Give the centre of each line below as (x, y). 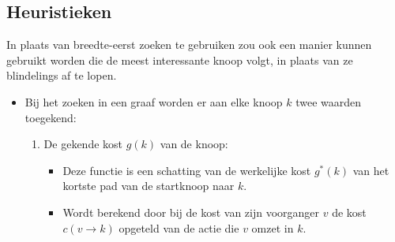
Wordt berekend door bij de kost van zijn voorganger (191, 212)
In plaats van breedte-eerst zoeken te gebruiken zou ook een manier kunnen (189, 45)
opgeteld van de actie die (179, 227)
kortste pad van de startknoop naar (149, 186)
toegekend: (51, 117)
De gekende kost (83, 144)
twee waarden (329, 101)
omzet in (273, 227)
